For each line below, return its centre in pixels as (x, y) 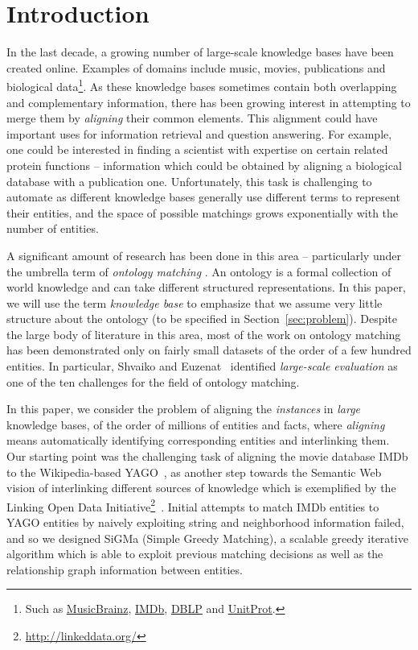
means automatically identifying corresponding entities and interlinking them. (198, 440)
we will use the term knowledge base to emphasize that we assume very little (195, 302)
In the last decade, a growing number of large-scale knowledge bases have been (200, 52)
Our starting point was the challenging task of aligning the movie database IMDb (207, 456)
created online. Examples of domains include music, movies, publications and (196, 67)
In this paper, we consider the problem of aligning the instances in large (184, 409)
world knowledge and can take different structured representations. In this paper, (206, 287)
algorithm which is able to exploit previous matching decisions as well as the (195, 554)
